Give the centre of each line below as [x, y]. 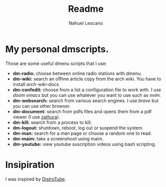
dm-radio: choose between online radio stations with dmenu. [77, 73]
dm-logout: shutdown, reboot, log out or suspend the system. [78, 128]
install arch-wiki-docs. [36, 84]
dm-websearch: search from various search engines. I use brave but [86, 100]
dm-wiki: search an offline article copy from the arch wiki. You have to [87, 79]
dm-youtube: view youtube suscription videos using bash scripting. [84, 144]
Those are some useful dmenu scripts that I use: [56, 63]
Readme [86, 9]
